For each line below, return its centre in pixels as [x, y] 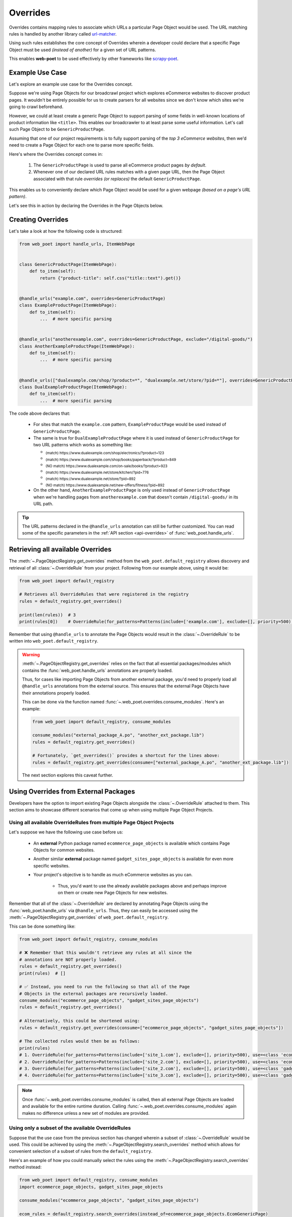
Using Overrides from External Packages [72, 791]
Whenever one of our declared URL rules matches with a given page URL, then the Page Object [129, 172]
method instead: [25, 1167]
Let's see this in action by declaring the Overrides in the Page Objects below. [86, 205]
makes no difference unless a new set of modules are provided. [86, 1113]
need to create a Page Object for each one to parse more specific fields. [82, 145]
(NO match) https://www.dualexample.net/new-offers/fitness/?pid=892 [105, 485]
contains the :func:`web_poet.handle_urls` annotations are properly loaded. [97, 670]
